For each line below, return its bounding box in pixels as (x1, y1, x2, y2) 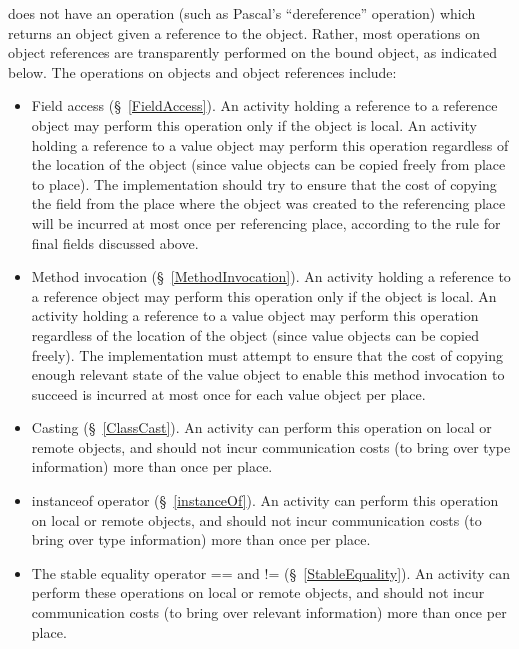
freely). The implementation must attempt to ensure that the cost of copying (31, 344, 504, 365)
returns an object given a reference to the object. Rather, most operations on (8, 22, 480, 43)
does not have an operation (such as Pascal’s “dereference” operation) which (8, 3, 476, 23)
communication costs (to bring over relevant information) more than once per (31, 602, 507, 623)
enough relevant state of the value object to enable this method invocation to (31, 364, 505, 385)
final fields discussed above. (31, 232, 199, 253)
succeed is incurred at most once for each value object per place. (31, 383, 426, 404)
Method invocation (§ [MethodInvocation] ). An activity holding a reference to (31, 266, 511, 287)
